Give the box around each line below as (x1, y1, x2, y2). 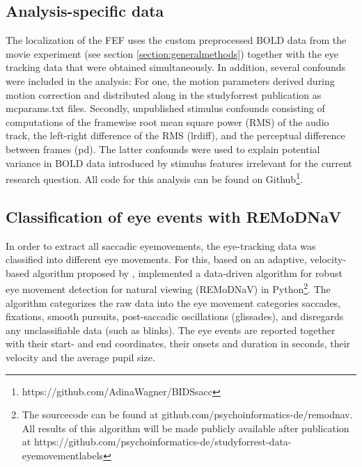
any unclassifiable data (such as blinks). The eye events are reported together (6, 322, 336, 337)
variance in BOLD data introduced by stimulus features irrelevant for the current (6, 155, 352, 170)
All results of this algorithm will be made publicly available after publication (22, 420, 349, 435)
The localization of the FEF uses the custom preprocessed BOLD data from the (6, 33, 347, 47)
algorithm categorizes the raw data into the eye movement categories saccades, (6, 295, 341, 310)
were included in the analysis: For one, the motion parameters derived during (6, 73, 335, 88)
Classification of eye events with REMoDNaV (6, 205, 342, 227)
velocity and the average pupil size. (6, 350, 155, 364)
